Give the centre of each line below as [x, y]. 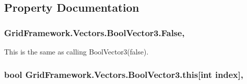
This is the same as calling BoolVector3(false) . [76, 51]
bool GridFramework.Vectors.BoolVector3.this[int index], [124, 74]
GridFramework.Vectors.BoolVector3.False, [94, 32]
